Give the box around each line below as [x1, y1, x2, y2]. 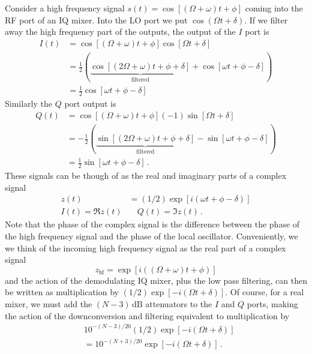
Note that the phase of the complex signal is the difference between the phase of [5, 218, 300, 230]
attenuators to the [145, 297, 212, 310]
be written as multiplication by [5, 286, 119, 298]
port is [245, 25, 269, 38]
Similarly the [5, 97, 53, 110]
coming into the [245, 2, 303, 14]
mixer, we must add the [5, 297, 92, 310]
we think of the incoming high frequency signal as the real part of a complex [5, 241, 286, 254]
